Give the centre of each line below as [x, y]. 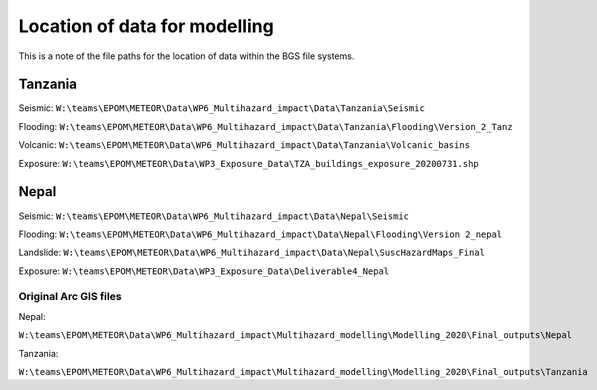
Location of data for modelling [146, 26]
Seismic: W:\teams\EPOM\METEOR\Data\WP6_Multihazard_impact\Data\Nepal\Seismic [214, 216]
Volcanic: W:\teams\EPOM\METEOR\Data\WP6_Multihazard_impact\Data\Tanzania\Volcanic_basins [244, 145]
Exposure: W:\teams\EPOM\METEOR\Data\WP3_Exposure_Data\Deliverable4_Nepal [204, 271]
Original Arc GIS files [70, 297]
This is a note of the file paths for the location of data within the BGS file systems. [186, 56]
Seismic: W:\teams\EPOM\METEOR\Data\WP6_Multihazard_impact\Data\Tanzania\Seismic [221, 108]
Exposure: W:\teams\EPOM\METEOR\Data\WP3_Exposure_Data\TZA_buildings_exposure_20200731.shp [248, 163]
